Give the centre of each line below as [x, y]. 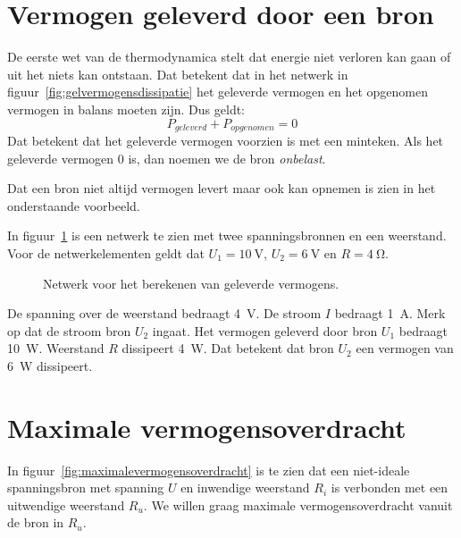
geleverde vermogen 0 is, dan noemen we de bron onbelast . [167, 158]
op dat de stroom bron [69, 330]
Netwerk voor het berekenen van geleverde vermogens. [191, 283]
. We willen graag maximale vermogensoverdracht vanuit [298, 504]
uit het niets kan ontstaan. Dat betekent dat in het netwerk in [178, 74]
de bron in [36, 522]
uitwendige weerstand [66, 504]
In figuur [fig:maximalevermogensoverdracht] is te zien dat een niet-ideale [209, 470]
